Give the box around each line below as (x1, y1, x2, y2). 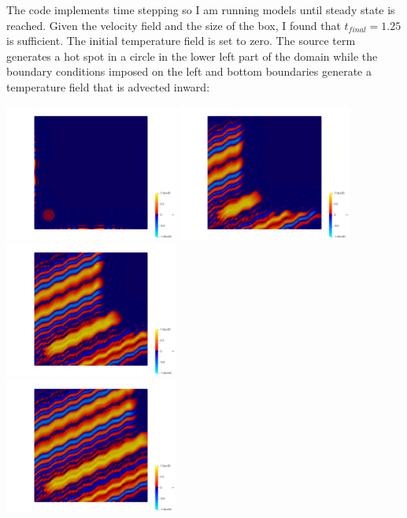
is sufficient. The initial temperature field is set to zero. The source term (6, 32, 356, 49)
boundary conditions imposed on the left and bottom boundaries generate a (6, 63, 372, 80)
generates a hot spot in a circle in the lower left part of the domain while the (6, 47, 378, 64)
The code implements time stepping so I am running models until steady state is (6, 2, 395, 17)
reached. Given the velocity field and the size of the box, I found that (6, 17, 341, 33)
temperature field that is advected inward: (6, 78, 210, 95)
